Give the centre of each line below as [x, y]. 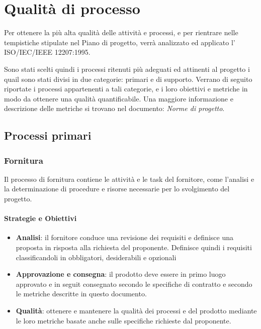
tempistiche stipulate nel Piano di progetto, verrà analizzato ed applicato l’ [120, 42]
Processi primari [48, 135]
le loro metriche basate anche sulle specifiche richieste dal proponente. [123, 320]
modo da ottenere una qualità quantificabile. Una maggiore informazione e [119, 98]
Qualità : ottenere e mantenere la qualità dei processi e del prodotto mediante [136, 311]
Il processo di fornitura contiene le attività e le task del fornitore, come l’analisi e [129, 179]
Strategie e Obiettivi [40, 218]
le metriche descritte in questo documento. [81, 294]
